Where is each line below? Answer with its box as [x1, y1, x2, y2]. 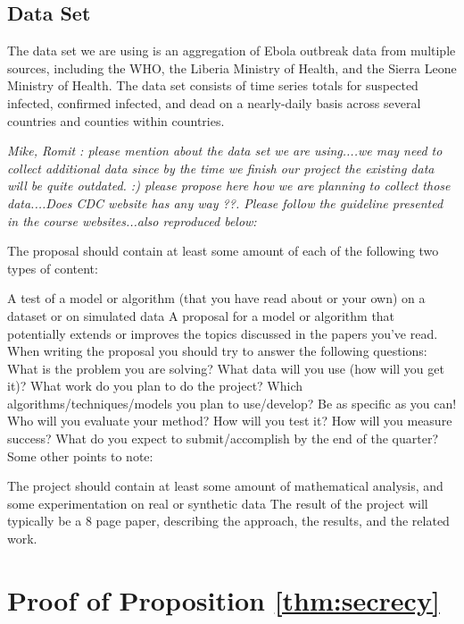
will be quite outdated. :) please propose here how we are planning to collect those [7, 176, 451, 195]
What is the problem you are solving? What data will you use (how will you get [7, 358, 444, 377]
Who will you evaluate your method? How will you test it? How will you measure [7, 411, 452, 430]
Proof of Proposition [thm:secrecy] [7, 581, 440, 618]
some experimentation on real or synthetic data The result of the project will [7, 493, 428, 512]
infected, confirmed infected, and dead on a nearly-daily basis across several [7, 93, 421, 112]
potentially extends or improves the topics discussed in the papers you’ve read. [7, 324, 438, 342]
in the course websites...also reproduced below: [7, 211, 257, 230]
